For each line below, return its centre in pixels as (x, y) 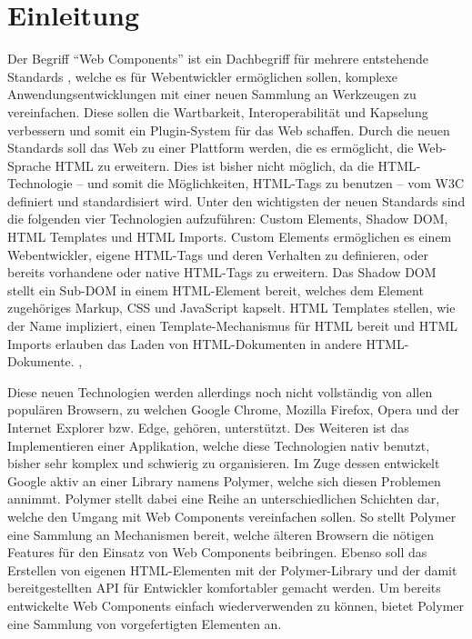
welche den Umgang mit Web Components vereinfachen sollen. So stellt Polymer (232, 516)
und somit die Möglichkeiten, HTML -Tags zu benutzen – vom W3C (275, 183)
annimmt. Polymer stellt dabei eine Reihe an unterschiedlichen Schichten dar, (224, 499)
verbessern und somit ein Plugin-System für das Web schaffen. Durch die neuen (229, 130)
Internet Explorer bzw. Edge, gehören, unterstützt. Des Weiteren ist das (208, 427)
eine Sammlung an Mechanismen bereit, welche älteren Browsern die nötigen (221, 534)
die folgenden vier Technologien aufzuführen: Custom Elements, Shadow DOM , (228, 219)
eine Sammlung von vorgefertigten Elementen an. (145, 623)
